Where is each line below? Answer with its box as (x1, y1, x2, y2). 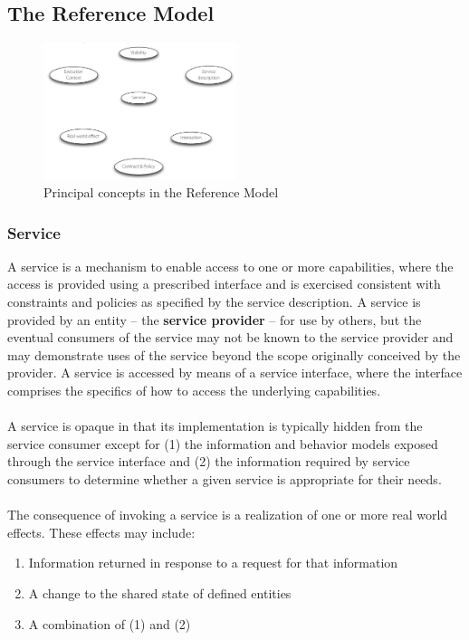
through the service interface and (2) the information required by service (7, 452, 410, 471)
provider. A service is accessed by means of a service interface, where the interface (7, 363, 463, 382)
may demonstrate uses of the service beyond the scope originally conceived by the (7, 345, 461, 364)
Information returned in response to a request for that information (28, 553, 398, 572)
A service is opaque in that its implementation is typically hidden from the (7, 416, 423, 435)
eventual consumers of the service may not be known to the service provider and (7, 328, 454, 347)
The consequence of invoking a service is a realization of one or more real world (7, 505, 448, 524)
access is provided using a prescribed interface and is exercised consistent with (7, 274, 441, 293)
